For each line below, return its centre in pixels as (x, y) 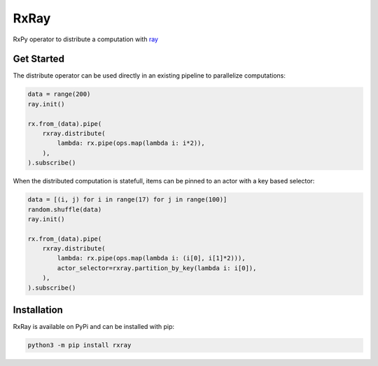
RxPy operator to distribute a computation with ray (86, 39)
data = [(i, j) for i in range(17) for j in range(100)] (127, 200)
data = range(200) (59, 94)
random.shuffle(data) (65, 209)
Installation (38, 310)
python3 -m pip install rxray (79, 345)
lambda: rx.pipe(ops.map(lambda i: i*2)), (131, 143)
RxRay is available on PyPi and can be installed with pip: (94, 327)
